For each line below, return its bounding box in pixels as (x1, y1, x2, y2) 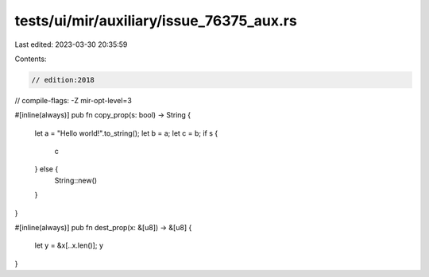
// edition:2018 (31, 75, 95, 84)
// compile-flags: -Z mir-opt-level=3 (14, 95, 133, 105)
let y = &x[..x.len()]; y (34, 240, 103, 250)
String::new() (54, 175, 98, 185)
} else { (34, 164, 59, 174)
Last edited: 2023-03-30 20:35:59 (14, 40, 128, 49)
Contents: (14, 54, 47, 63)
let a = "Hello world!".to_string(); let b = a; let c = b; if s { (34, 128, 218, 138)
